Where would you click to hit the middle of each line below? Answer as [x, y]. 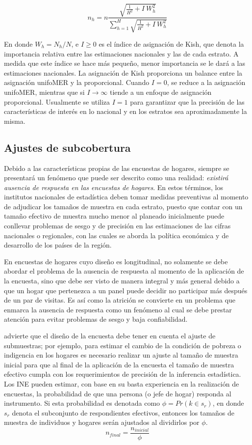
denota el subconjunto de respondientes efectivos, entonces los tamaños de [123, 412]
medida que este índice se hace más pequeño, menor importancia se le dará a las [125, 63]
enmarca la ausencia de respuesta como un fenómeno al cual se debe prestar [118, 309]
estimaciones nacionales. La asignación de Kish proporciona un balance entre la [123, 72]
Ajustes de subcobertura [67, 147]
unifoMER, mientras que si [44, 92]
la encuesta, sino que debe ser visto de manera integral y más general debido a [122, 281]
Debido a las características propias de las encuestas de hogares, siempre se [117, 168]
